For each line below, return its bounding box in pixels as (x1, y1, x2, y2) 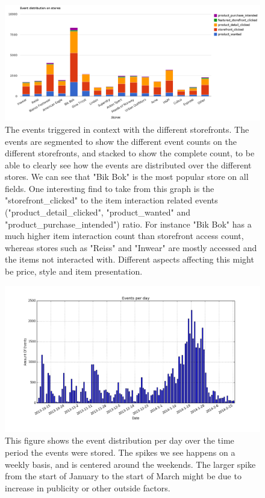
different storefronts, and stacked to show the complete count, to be (5, 147, 255, 159)
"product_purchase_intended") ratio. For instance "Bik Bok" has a (5, 217, 252, 230)
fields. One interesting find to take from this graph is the (5, 182, 214, 194)
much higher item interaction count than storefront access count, (5, 229, 244, 242)
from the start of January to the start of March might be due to (5, 470, 242, 482)
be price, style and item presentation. (5, 265, 143, 278)
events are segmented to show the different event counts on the (5, 135, 237, 147)
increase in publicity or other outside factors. (5, 481, 170, 494)
